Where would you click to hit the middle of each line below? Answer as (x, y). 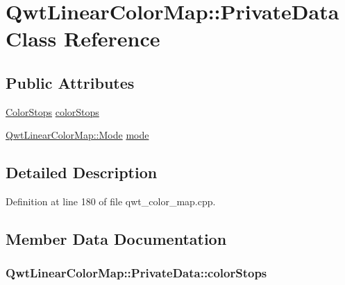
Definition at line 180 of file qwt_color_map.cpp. (111, 201)
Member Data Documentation (116, 239)
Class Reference (83, 38)
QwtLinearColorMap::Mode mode (77, 135)
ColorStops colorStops (52, 111)
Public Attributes (70, 82)
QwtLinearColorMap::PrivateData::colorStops (136, 273)
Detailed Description (82, 172)
